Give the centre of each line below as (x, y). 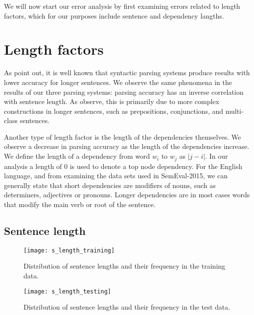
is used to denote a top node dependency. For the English (156, 166)
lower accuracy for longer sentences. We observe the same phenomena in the (118, 82)
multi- (234, 111)
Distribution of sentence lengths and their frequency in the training (125, 266)
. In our (217, 156)
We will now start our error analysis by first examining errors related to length (122, 6)
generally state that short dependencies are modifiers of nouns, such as (110, 185)
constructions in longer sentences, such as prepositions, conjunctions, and (114, 111)
